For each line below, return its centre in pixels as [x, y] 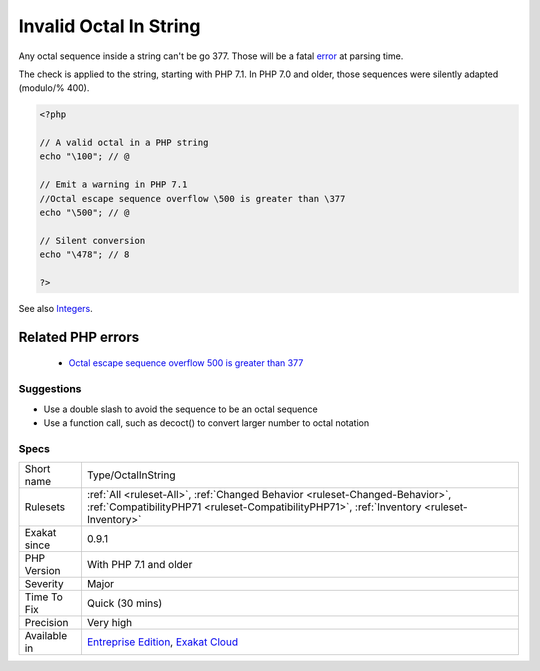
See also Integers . [56, 308]
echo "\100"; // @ [84, 156]
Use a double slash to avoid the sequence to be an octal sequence [181, 409]
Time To [44, 597]
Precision [46, 623]
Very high [109, 623]
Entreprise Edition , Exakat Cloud [162, 642]
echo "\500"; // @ [84, 213]
